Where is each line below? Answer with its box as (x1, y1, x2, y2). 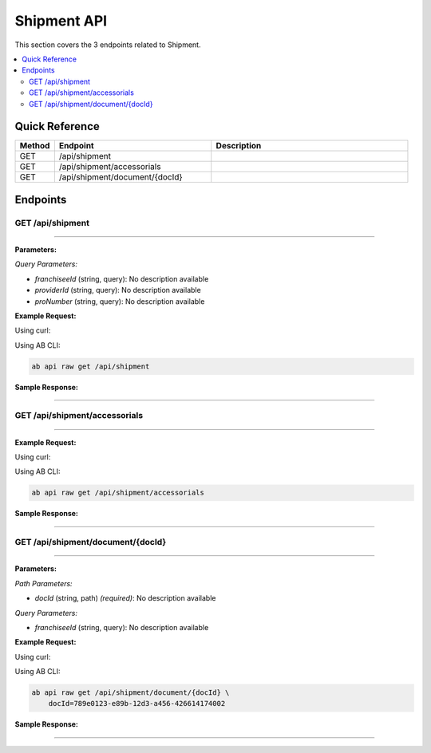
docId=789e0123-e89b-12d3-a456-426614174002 (48, 699, 226, 708)
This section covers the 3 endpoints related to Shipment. (14, 40, 201, 49)
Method (19, 140, 50, 152)
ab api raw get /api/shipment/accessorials (31, 488, 205, 498)
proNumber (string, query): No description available (34, 296, 205, 306)
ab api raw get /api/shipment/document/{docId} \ (31, 688, 230, 697)
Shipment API (14, 12, 108, 30)
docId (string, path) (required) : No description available (34, 593, 216, 603)
